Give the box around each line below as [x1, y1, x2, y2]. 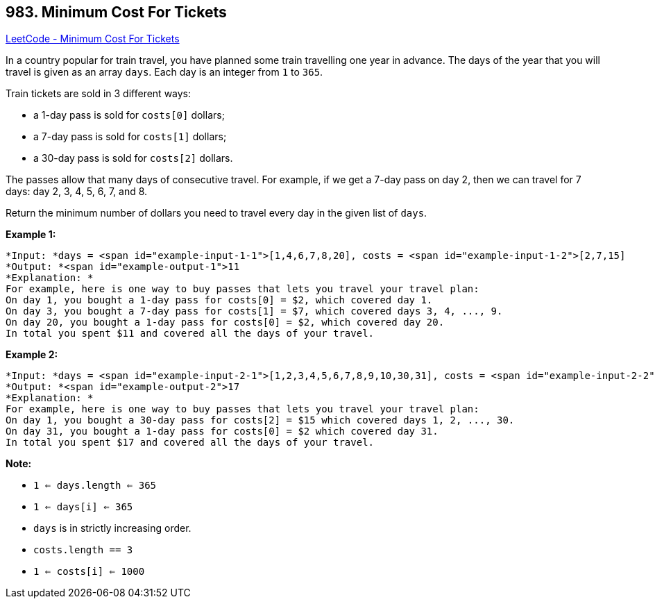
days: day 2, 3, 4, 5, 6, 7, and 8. [6, 185, 148, 198]
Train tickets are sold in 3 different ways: [6, 87, 192, 100]
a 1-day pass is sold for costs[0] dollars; [33, 109, 225, 121]
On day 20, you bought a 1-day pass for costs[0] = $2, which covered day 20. [6, 317, 445, 328]
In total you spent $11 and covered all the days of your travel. [6, 328, 375, 339]
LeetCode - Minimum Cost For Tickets [6, 33, 180, 45]
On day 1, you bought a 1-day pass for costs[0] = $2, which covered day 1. [6, 294, 433, 306]
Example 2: [6, 349, 58, 361]
